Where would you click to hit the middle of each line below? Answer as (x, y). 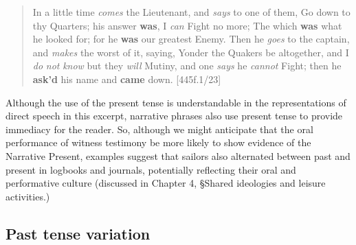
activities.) (28, 196)
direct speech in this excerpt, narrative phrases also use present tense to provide (174, 116)
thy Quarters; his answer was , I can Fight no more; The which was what (187, 25)
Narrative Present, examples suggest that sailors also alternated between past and (178, 155)
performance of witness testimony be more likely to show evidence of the (158, 142)
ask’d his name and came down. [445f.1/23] (127, 79)
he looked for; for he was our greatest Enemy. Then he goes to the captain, (191, 39)
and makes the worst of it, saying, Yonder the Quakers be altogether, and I (191, 52)
